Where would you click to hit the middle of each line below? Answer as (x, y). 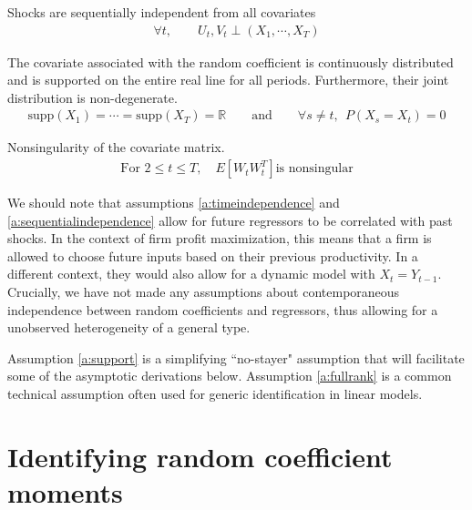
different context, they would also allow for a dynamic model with (191, 274)
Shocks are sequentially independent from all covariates (162, 12)
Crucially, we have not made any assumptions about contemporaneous (204, 292)
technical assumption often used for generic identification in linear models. (215, 393)
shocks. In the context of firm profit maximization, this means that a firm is (220, 238)
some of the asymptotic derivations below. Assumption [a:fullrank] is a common (230, 376)
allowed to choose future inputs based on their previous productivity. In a (213, 255)
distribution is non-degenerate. (92, 97)
